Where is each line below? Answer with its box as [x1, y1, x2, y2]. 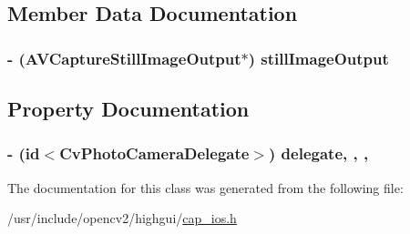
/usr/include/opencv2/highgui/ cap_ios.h [7, 209, 237, 228]
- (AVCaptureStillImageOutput [7, 46, 241, 69]
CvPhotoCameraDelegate [59, 142, 250, 165]
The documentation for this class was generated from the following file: [7, 178, 404, 197]
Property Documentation [7, 95, 250, 123]
